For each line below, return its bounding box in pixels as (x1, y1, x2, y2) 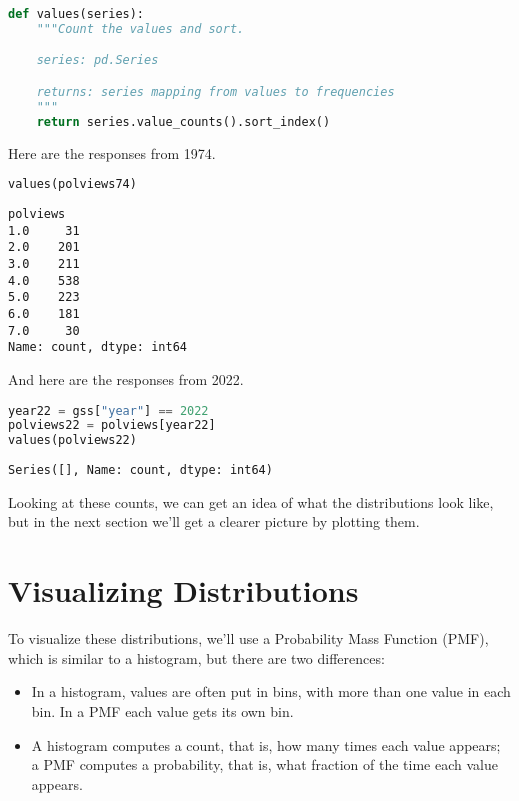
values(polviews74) (8, 177, 137, 192)
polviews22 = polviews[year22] (8, 418, 216, 433)
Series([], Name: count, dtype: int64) (8, 463, 273, 478)
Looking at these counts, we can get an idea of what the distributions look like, (8, 491, 494, 512)
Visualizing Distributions (8, 570, 359, 611)
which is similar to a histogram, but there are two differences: (8, 647, 385, 668)
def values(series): (8, 7, 145, 21)
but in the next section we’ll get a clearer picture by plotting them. (8, 511, 420, 532)
